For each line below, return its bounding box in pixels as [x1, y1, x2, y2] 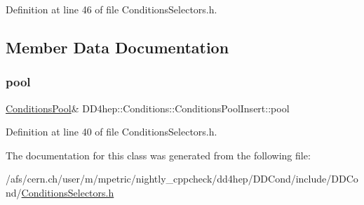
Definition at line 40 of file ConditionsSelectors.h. [6, 124, 217, 139]
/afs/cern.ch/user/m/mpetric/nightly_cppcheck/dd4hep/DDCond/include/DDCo [6, 171, 358, 186]
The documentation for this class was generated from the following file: [6, 147, 311, 162]
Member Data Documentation [6, 36, 229, 58]
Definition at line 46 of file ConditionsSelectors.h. [6, 2, 217, 16]
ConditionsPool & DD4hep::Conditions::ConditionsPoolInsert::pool [6, 100, 290, 115]
